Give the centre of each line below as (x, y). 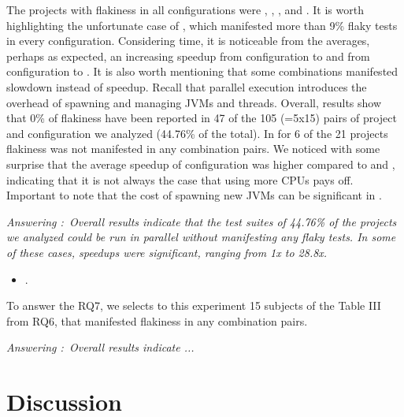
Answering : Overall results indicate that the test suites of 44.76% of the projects (202, 221)
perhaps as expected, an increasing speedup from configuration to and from (188, 56)
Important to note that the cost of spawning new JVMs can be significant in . (194, 195)
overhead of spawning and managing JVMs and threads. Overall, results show (194, 102)
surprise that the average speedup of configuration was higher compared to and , (201, 164)
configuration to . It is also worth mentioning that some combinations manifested (202, 71)
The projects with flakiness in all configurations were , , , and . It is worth (185, 9)
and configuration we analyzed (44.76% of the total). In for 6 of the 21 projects (197, 133)
